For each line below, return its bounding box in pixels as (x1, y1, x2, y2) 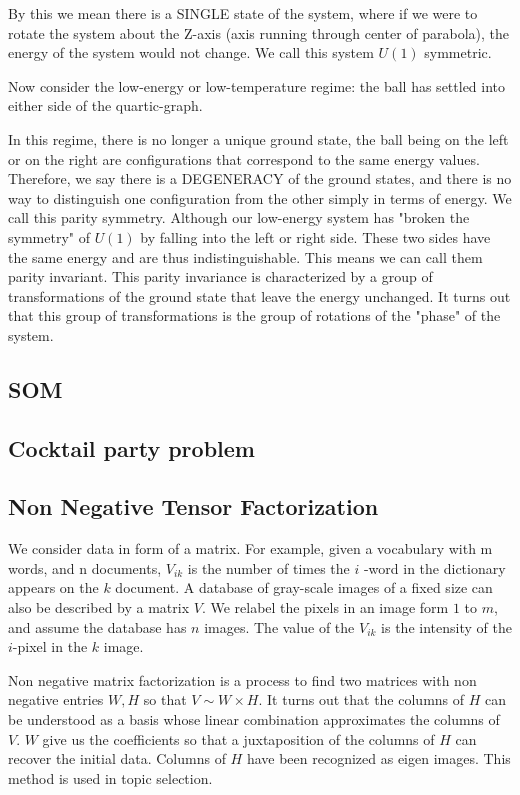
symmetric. (424, 42, 492, 63)
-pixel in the (12, 636, 88, 657)
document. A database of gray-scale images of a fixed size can (115, 577, 493, 598)
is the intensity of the (381, 616, 512, 637)
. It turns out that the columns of (258, 689, 465, 710)
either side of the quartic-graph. (8, 95, 203, 116)
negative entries (8, 689, 104, 710)
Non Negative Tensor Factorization (8, 491, 379, 522)
